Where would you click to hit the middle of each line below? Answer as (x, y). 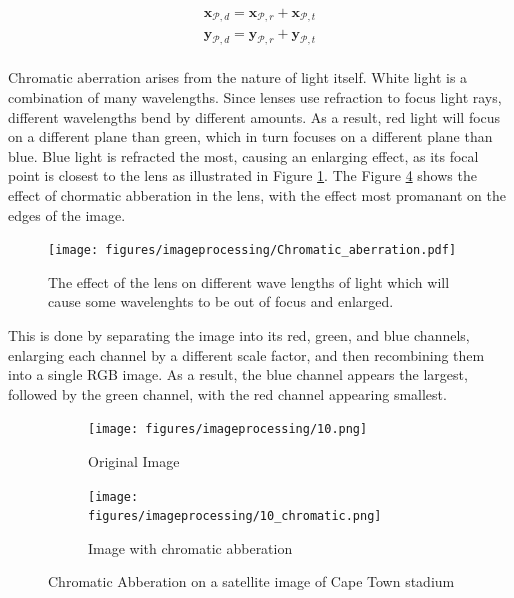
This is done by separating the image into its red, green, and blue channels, (239, 334)
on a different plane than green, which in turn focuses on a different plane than (250, 136)
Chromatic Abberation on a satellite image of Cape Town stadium (251, 581)
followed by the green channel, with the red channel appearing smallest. (227, 393)
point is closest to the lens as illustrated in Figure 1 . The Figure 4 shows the (242, 175)
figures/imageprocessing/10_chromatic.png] (235, 516)
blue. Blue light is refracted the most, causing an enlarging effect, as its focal (243, 155)
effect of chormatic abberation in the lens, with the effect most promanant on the (257, 194)
